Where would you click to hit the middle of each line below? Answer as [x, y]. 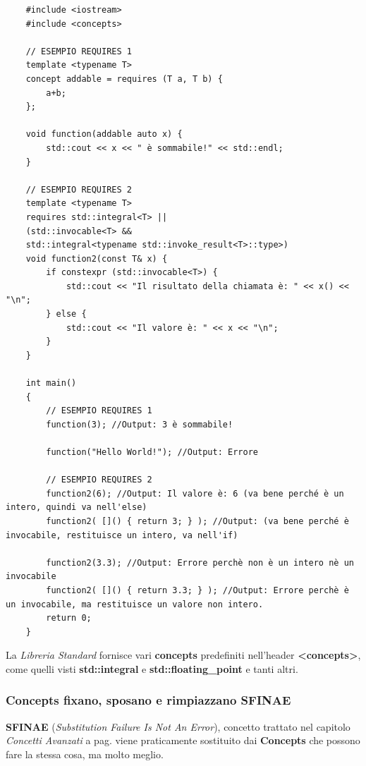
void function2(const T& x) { [97, 259]
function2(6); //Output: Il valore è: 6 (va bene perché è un [195, 493]
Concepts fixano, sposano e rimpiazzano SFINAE [148, 700]
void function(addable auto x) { [104, 134]
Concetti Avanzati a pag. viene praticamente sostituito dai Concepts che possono [183, 740]
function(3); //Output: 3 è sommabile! [140, 424]
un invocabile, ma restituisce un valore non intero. [135, 604]
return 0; [69, 618]
